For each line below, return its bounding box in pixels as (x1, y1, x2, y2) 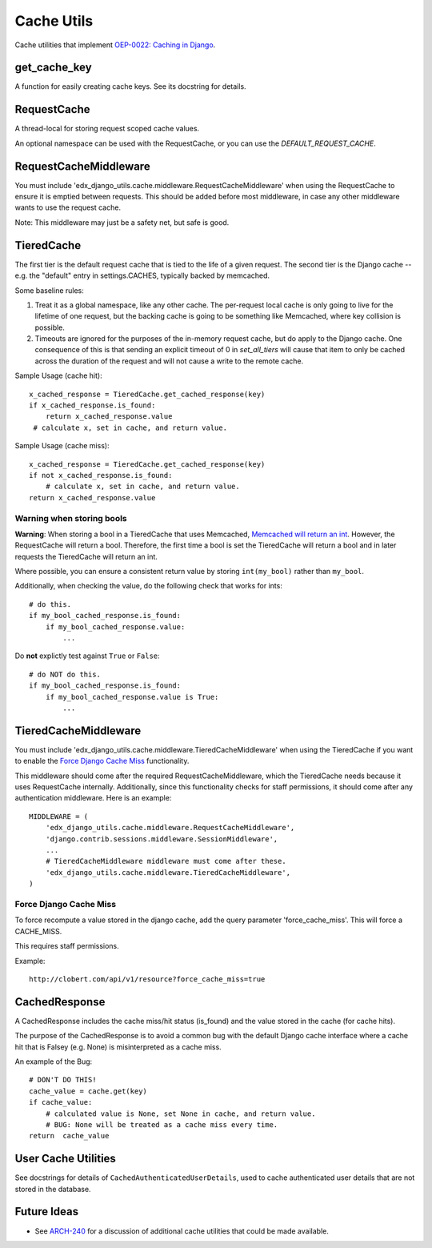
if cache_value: (29, 1098, 93, 1107)
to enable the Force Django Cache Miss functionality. (14, 756, 190, 766)
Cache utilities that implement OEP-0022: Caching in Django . (14, 40, 216, 50)
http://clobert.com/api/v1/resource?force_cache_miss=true (29, 974, 266, 984)
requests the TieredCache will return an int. (14, 552, 158, 561)
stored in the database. (14, 1184, 91, 1194)
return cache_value (29, 1131, 110, 1141)
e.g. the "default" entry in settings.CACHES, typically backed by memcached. (14, 271, 270, 280)
